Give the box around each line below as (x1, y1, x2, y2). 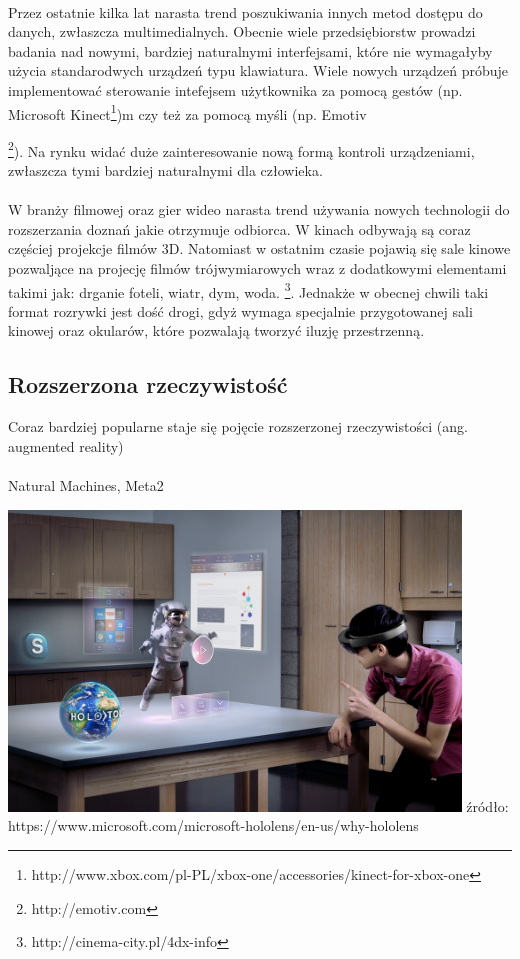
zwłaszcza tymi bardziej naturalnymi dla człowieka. (8, 160, 323, 181)
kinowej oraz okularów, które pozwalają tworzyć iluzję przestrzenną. (8, 320, 425, 341)
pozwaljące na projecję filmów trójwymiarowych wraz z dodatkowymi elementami (8, 258, 507, 279)
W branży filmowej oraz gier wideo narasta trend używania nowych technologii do (8, 199, 510, 220)
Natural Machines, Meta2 (8, 475, 164, 496)
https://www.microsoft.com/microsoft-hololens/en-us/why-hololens (8, 815, 419, 836)
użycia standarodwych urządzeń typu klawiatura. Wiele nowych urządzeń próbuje (8, 60, 509, 81)
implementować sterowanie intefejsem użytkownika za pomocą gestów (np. (8, 79, 463, 100)
